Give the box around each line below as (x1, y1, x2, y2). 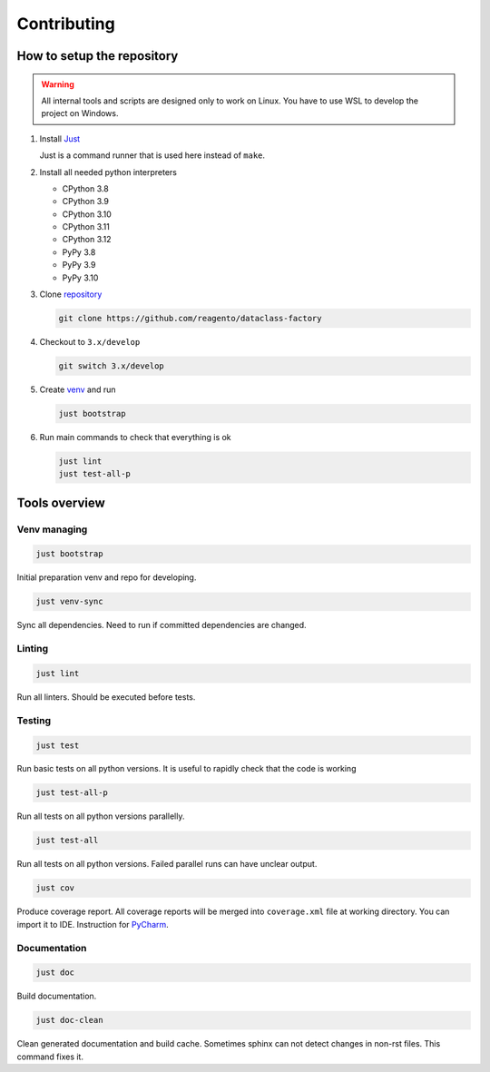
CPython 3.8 (62, 182, 109, 194)
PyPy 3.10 (62, 272, 99, 283)
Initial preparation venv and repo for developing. (16, 572, 197, 583)
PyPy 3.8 (62, 246, 96, 258)
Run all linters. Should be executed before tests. (16, 691, 196, 703)
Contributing (16, 14, 115, 34)
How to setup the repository (16, 48, 179, 64)
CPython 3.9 (62, 196, 109, 207)
